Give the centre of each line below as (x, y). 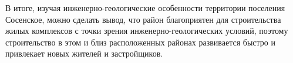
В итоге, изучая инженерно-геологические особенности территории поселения (145, 8)
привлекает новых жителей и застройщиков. (84, 53)
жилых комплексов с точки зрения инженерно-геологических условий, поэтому (147, 31)
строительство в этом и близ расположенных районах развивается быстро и (140, 42)
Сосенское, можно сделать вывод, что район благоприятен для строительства (143, 19)
